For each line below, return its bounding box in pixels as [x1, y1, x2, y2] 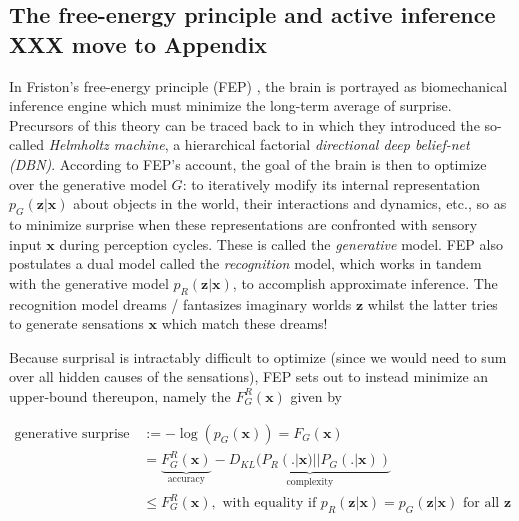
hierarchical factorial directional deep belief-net [184, 134, 470, 155]
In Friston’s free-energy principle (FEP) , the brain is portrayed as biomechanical [9, 75, 508, 96]
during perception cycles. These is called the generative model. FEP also [59, 233, 503, 254]
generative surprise [14, 426, 130, 441]
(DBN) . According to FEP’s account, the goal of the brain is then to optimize [9, 153, 487, 174]
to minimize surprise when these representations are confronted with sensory [9, 213, 478, 234]
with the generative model [9, 272, 169, 293]
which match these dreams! [161, 313, 328, 334]
